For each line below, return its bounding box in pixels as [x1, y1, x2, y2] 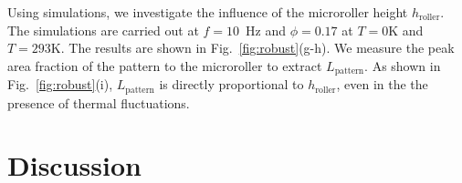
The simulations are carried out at [7, 20, 199, 39]
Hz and [246, 20, 287, 39]
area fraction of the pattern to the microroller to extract [7, 56, 322, 75]
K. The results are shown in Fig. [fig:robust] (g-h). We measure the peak [50, 38, 455, 57]
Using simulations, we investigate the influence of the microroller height [7, 3, 408, 21]
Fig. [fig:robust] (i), [7, 75, 113, 94]
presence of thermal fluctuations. [7, 93, 190, 112]
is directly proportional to [159, 75, 304, 94]
